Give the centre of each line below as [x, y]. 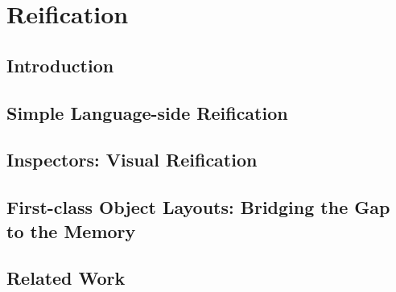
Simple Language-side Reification [147, 112]
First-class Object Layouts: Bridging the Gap [198, 207]
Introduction [60, 65]
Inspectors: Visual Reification [132, 160]
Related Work [66, 278]
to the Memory [71, 230]
